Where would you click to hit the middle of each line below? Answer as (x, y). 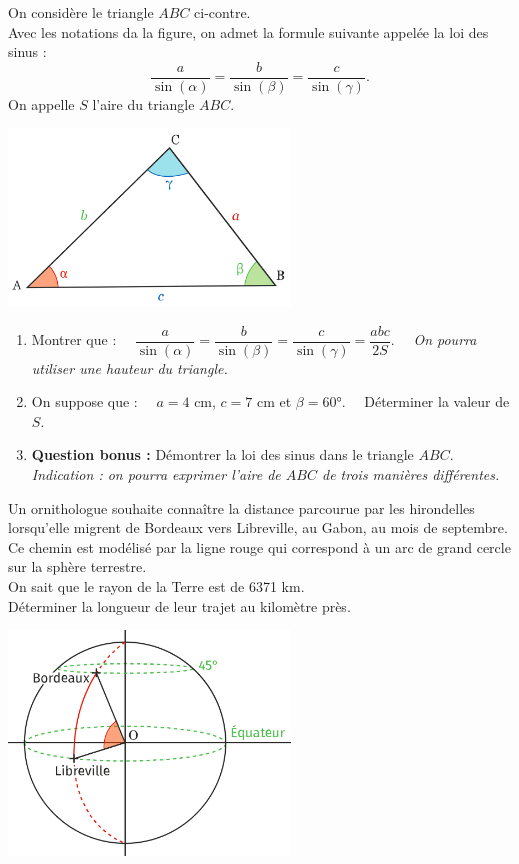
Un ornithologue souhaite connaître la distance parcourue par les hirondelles (241, 507)
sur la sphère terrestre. (77, 566)
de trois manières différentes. (410, 474)
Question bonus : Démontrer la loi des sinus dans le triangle (222, 454)
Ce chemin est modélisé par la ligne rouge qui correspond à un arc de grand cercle (259, 546)
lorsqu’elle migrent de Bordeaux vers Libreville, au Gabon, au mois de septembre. (258, 527)
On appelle (41, 103)
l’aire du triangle (143, 103)
